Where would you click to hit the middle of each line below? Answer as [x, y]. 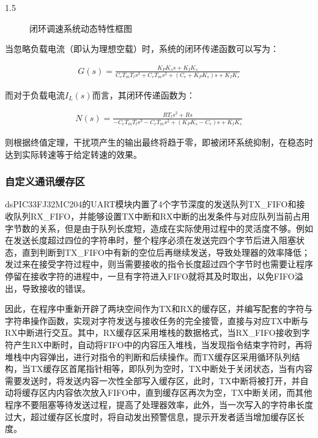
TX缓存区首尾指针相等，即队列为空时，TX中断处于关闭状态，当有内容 [172, 369]
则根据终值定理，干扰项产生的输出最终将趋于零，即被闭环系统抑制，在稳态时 [159, 142]
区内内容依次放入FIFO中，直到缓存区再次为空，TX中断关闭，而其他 [176, 392]
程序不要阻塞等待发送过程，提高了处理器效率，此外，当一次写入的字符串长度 [159, 404]
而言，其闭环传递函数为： [143, 95]
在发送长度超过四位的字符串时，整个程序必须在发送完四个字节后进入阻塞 [150, 240]
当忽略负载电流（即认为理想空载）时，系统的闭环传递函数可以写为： [142, 49]
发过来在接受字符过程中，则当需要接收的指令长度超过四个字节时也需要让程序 [159, 264]
